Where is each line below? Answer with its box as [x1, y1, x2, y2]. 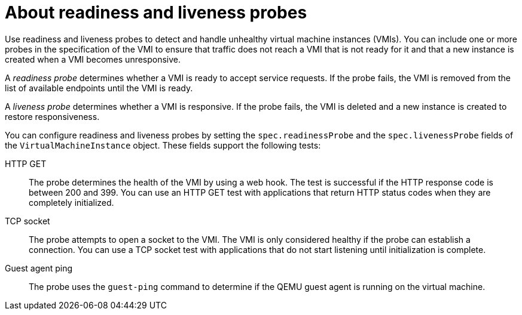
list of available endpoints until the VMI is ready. [5, 82, 193, 93]
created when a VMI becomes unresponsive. [5, 54, 181, 64]
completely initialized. [29, 197, 114, 208]
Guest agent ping [5, 262, 73, 273]
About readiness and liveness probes [5, 2, 307, 23]
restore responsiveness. [5, 111, 100, 122]
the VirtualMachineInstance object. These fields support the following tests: [5, 140, 321, 150]
